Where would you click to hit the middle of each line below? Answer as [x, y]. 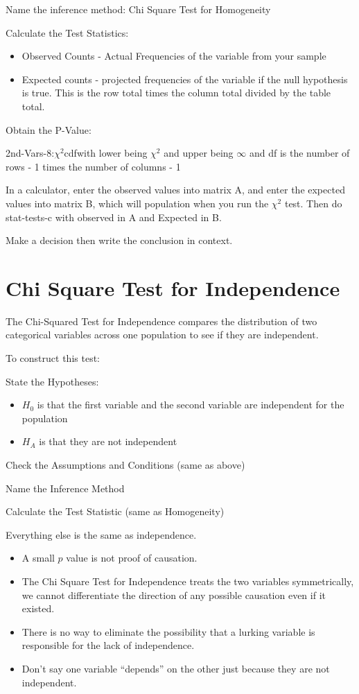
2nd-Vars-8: [30, 153]
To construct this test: [53, 358]
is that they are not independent [108, 441]
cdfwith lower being [106, 153]
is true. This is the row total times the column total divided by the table [176, 93]
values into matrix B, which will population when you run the [137, 203]
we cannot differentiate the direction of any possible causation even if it [174, 595]
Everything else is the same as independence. [101, 534]
